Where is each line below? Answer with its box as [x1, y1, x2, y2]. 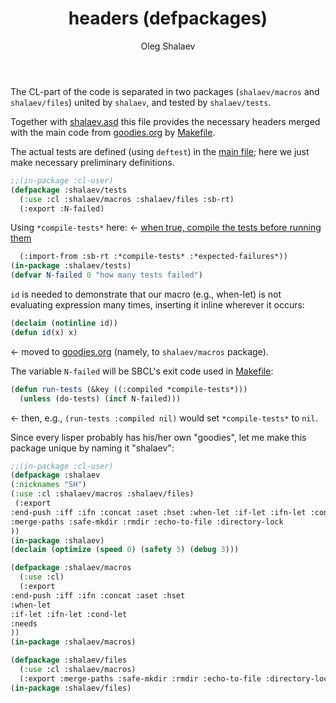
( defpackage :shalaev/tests [10, 185, 128, 195]
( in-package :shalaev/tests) [10, 261, 132, 271]
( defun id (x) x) [10, 327, 78, 337]
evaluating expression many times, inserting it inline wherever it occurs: [10, 299, 305, 311]
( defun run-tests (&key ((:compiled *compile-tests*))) [10, 384, 248, 394]
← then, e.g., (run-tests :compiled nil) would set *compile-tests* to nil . [10, 412, 318, 424]
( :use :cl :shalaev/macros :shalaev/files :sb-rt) [19, 194, 235, 204]
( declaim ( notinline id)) [10, 318, 118, 329]
